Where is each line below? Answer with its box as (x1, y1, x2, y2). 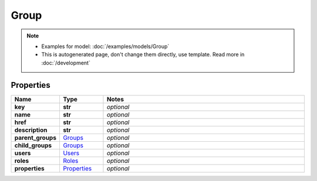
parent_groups (14, 134, 57, 142)
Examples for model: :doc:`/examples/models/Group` (41, 43, 170, 50)
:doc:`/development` (41, 59, 90, 66)
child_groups (14, 141, 52, 149)
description (14, 126, 48, 134)
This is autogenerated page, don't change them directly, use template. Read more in (41, 51, 245, 58)
